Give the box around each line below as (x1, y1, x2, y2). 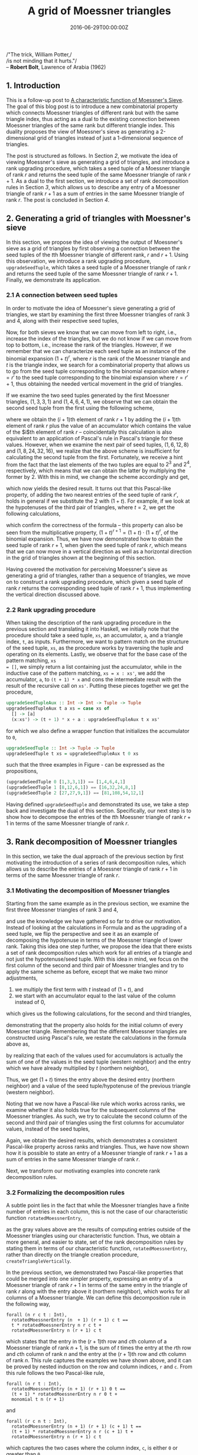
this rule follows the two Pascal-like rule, (6, 1370, 105, 1377)
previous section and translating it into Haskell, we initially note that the (6, 625, 179, 633)
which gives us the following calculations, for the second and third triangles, (6, 1010, 192, 1017)
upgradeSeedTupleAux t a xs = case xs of (6, 706, 110, 711)
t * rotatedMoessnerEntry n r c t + (11, 1322, 102, 1329)
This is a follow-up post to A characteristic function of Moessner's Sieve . (6, 96, 184, 103)
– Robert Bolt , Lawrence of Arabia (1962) (6, 63, 106, 71)
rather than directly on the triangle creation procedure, (6, 1251, 139, 1259)
